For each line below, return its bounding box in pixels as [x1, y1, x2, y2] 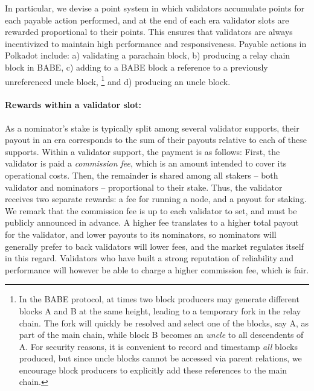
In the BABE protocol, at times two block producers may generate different [19, 293, 300, 305]
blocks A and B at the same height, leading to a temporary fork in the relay [19, 304, 301, 317]
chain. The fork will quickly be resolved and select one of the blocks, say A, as [19, 316, 309, 329]
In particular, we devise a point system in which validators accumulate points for [5, 2, 304, 14]
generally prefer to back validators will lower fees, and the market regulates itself [5, 240, 304, 252]
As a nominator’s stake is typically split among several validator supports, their [5, 121, 300, 134]
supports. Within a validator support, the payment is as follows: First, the [5, 145, 280, 157]
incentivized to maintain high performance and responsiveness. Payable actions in [5, 37, 307, 49]
